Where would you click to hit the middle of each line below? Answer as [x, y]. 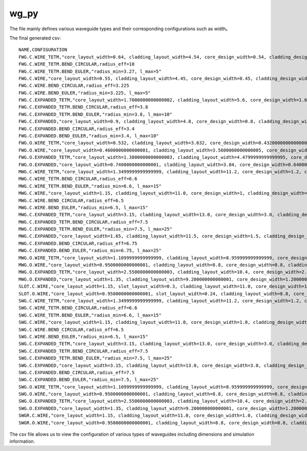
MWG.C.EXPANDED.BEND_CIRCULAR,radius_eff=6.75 [78, 243]
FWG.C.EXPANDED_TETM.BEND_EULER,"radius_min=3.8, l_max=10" [95, 114]
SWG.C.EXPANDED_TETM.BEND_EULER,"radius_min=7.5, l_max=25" [95, 358]
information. [22, 441]
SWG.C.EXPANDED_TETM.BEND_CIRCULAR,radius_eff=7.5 [83, 351]
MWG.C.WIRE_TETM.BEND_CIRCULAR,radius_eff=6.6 [78, 179]
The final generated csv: [35, 38]
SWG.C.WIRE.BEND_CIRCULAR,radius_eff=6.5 [71, 330]
